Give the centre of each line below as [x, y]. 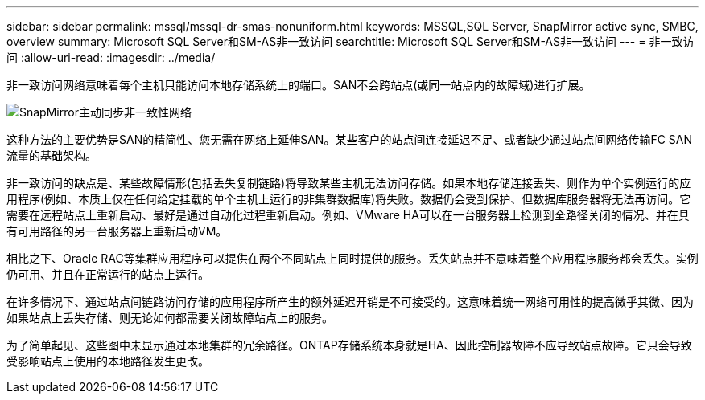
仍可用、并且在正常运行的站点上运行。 [108, 274]
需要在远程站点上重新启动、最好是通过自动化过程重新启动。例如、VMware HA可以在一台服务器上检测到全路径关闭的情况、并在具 [348, 215]
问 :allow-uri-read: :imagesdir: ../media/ [111, 57]
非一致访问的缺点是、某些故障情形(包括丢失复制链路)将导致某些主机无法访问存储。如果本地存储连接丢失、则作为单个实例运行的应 [349, 183]
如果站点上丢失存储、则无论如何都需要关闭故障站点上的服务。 [170, 318]
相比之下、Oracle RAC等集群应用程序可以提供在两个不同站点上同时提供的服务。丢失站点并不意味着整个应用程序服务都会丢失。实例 [352, 258]
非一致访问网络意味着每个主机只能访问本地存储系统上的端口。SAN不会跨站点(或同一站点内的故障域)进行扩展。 [299, 85]
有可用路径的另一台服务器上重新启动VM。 [117, 231]
